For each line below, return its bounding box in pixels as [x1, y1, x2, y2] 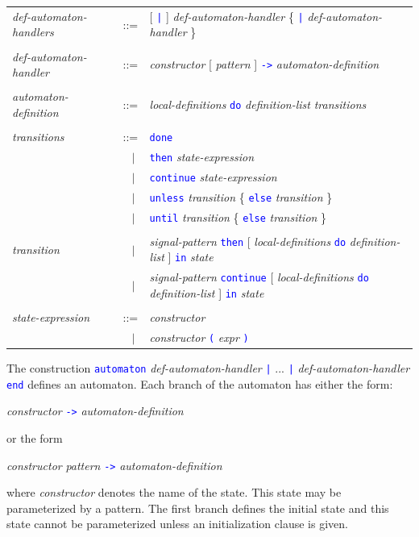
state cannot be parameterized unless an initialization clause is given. [6, 515, 348, 532]
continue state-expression [149, 168, 277, 185]
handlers [12, 23, 54, 40]
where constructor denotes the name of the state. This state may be [6, 484, 342, 501]
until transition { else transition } [149, 208, 327, 225]
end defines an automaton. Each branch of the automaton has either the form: [6, 375, 393, 392]
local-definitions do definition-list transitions [149, 95, 367, 112]
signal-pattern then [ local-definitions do [149, 232, 346, 249]
